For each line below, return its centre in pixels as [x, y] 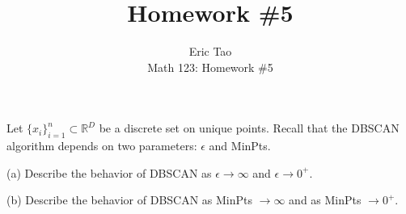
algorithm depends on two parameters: [102, 146]
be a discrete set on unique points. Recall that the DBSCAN [249, 128]
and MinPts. [240, 146]
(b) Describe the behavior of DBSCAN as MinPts [130, 200]
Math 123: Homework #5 [210, 67]
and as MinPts [325, 200]
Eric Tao [210, 51]
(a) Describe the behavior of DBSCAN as [109, 172]
